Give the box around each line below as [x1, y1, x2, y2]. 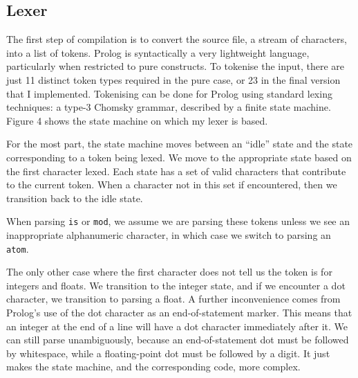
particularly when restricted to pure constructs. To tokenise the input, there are [6, 59, 345, 73]
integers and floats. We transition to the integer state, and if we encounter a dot [6, 278, 346, 292]
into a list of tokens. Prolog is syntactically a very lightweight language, [6, 45, 310, 60]
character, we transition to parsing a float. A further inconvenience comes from [6, 291, 341, 306]
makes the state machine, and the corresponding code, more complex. [6, 359, 301, 374]
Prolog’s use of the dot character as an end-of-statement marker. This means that [6, 305, 352, 320]
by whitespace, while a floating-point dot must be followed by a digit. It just [6, 345, 330, 360]
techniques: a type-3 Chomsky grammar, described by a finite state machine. [6, 100, 331, 114]
